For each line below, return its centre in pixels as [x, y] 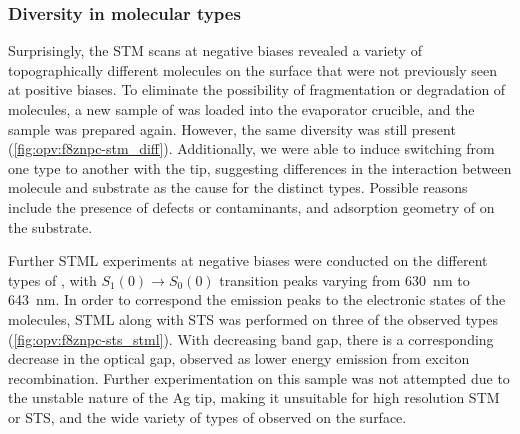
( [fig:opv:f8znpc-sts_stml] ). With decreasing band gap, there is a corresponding [251, 338]
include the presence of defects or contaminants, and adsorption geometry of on [251, 206]
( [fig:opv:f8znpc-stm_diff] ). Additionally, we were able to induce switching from [251, 148]
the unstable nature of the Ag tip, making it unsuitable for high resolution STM [254, 397]
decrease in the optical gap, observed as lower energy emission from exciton [239, 358]
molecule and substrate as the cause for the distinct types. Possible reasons [238, 187]
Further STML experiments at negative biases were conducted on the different [248, 260]
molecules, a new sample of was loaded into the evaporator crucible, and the [241, 109]
